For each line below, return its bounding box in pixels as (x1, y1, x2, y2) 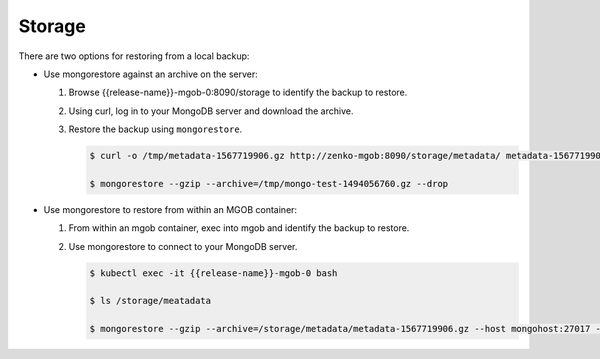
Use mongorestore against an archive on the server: (43, 68, 259, 80)
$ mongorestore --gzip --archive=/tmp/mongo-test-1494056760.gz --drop (89, 178, 449, 189)
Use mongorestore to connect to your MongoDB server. (68, 240, 298, 252)
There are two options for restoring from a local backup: (18, 50, 250, 62)
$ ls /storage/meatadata (89, 295, 212, 307)
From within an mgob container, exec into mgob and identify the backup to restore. (68, 222, 410, 234)
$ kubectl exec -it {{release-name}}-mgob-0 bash (89, 267, 338, 279)
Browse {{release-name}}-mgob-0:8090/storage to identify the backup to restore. (68, 86, 408, 99)
